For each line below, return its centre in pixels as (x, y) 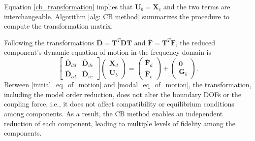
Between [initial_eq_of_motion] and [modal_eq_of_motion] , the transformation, (128, 85)
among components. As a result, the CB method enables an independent (113, 113)
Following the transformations (49, 42)
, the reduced (195, 42)
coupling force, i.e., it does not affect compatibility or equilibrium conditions (119, 104)
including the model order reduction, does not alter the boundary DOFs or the (123, 94)
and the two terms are (197, 6)
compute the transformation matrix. (59, 26)
